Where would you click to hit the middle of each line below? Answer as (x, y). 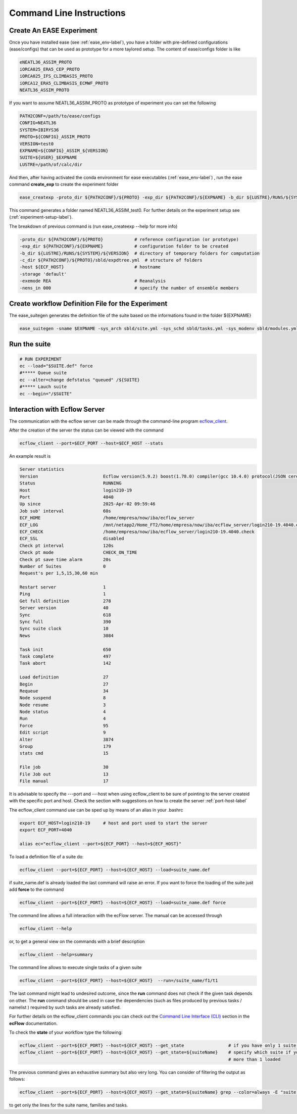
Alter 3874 (67, 739)
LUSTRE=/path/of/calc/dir (51, 164)
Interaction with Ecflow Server (57, 409)
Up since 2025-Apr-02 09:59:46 (87, 504)
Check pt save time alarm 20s (65, 559)
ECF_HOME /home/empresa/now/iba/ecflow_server (107, 518)
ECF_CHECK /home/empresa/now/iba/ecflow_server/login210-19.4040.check (137, 532)
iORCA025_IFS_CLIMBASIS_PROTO (56, 76)
